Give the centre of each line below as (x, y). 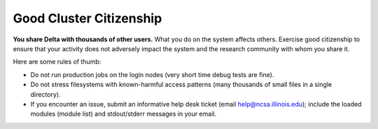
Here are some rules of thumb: (57, 62)
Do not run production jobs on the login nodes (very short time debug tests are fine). (152, 74)
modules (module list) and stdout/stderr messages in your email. (124, 114)
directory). (45, 94)
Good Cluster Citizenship (87, 18)
